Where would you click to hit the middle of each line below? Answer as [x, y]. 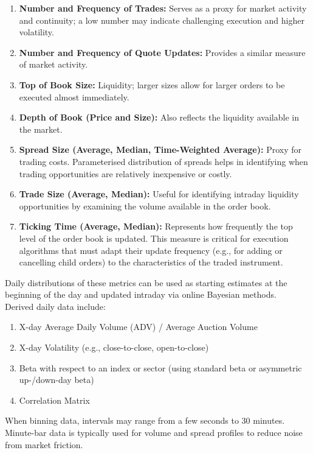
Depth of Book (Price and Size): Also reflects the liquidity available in [159, 117]
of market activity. [53, 64]
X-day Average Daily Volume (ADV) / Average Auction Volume [138, 327]
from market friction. [44, 444]
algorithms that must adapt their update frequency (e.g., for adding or [151, 250]
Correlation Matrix [54, 400]
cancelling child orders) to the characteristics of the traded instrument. [151, 262]
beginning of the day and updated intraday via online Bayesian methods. [141, 294]
